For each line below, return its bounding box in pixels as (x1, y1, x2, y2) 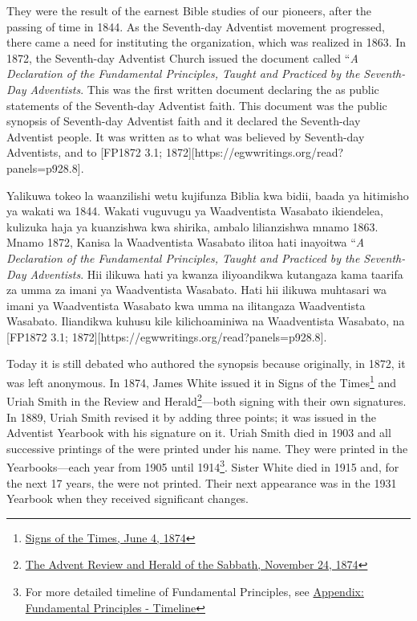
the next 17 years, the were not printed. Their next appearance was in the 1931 (6, 474, 397, 491)
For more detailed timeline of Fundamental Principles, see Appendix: (25, 582, 364, 599)
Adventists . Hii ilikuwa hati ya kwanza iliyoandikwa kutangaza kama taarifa (30, 265, 403, 282)
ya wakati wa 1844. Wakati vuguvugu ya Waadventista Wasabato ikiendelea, (6, 202, 383, 219)
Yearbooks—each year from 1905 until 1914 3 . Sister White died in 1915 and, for (6, 456, 399, 475)
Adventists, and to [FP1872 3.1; (6, 144, 163, 161)
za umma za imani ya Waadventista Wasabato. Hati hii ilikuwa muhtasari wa (6, 281, 387, 298)
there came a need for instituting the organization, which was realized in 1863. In (6, 34, 407, 51)
